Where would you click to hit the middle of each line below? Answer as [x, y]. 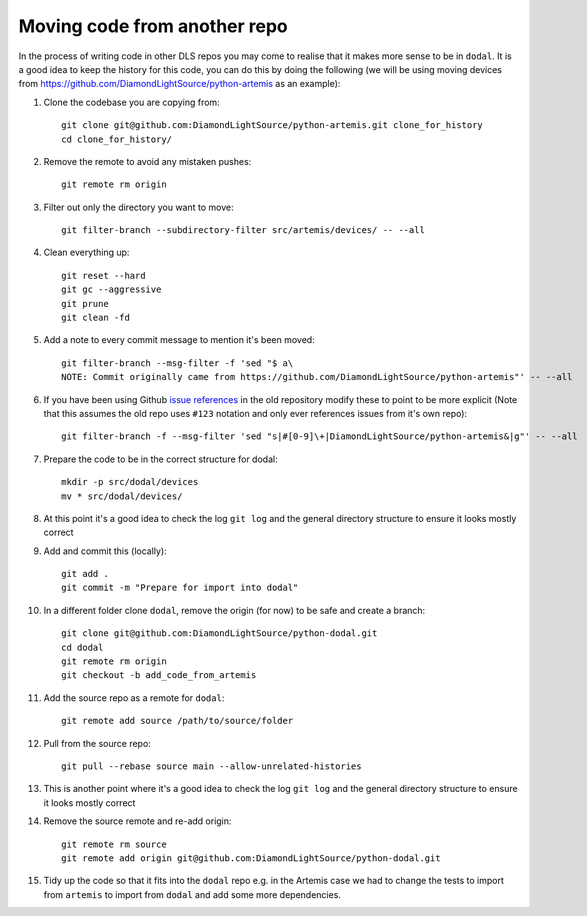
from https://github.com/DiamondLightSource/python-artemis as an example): [179, 84]
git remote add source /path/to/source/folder [177, 721]
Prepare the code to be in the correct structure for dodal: [161, 459]
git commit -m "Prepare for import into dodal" [180, 588]
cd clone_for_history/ [117, 139]
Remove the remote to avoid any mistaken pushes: [147, 161]
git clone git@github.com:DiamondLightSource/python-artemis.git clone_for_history [272, 125]
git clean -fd [95, 318]
